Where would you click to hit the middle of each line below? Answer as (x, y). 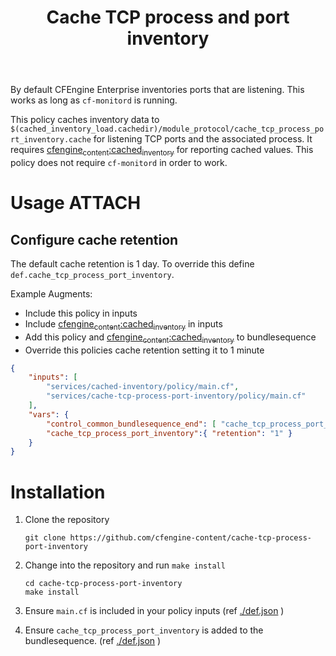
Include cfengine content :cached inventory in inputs (123, 324)
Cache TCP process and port (168, 17)
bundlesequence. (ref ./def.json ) (93, 641)
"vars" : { (49, 414)
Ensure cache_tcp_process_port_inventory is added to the (144, 630)
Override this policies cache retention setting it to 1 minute (144, 350)
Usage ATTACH (76, 203)
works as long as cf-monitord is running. (94, 100)
